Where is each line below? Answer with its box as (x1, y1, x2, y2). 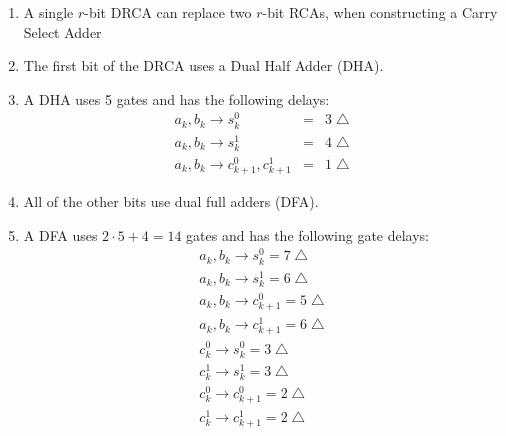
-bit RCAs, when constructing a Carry (262, 2, 498, 22)
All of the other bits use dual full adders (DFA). (23, 191, 319, 212)
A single (23, 2, 74, 22)
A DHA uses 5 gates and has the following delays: (23, 88, 330, 109)
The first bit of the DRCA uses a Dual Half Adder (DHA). (23, 55, 384, 76)
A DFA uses (23, 224, 98, 245)
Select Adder (23, 21, 102, 42)
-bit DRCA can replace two (84, 2, 252, 22)
